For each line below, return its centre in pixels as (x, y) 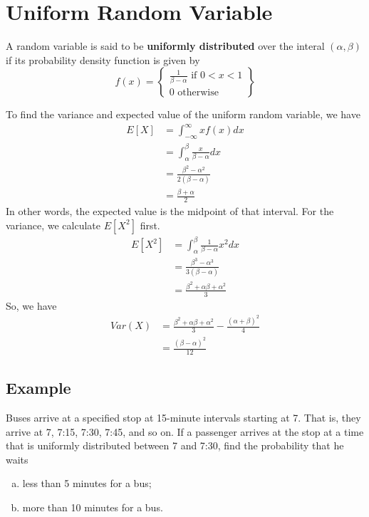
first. (150, 225)
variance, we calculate (53, 225)
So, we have (31, 305)
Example (38, 388)
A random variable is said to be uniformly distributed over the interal (165, 46)
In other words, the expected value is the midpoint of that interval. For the (170, 210)
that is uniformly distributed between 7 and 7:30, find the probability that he (175, 445)
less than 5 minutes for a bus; (87, 483)
